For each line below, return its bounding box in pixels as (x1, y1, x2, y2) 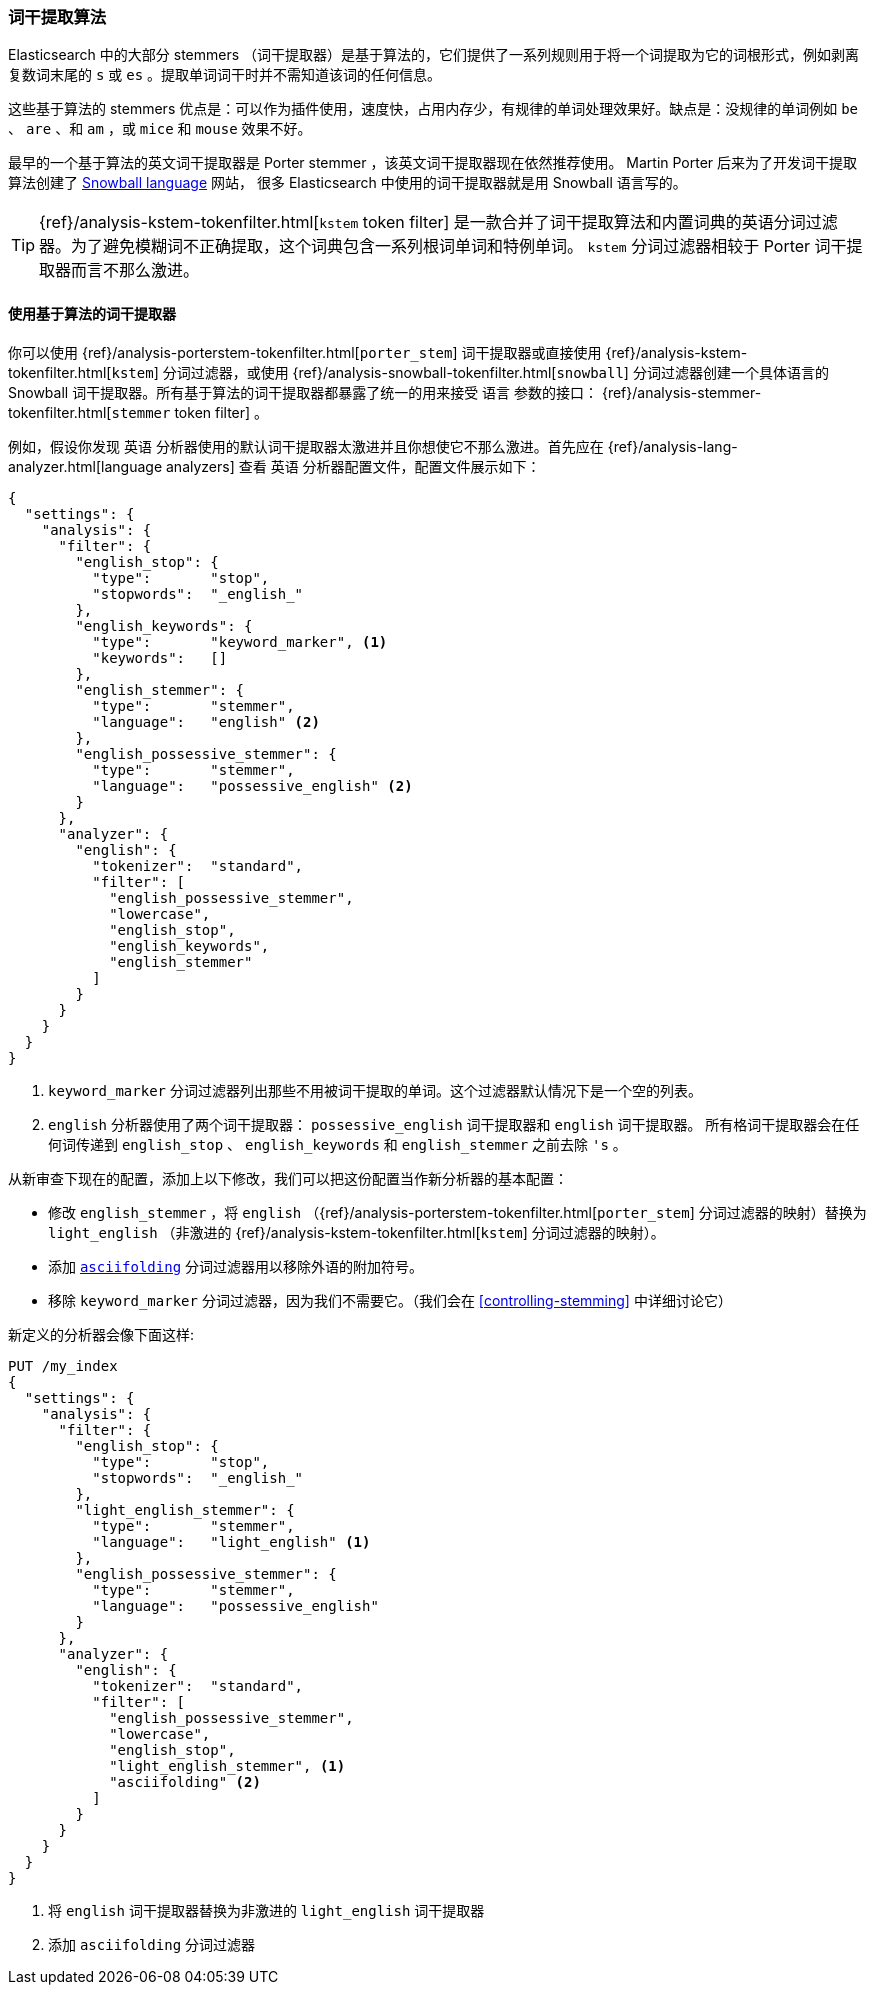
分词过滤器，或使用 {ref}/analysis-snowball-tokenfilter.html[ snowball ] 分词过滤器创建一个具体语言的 (162, 363, 829, 381)
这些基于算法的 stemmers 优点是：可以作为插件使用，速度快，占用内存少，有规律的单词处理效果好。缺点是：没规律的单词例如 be (8, 100, 859, 118)
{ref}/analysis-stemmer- (601, 383, 762, 401)
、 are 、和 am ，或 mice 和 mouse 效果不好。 (8, 120, 312, 138)
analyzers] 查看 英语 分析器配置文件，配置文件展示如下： (165, 457, 541, 475)
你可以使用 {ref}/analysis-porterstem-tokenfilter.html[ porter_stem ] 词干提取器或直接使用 (8, 343, 602, 361)
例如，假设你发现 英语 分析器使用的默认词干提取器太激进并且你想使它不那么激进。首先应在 (8, 437, 604, 455)
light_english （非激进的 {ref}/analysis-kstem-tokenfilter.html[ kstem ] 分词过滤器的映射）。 (48, 1223, 665, 1241)
